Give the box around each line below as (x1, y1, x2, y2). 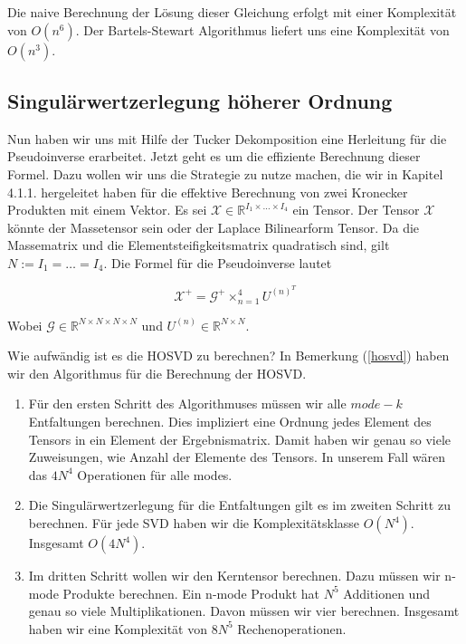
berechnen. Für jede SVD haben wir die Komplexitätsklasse (28, 514, 360, 533)
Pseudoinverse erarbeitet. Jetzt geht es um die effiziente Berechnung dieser (7, 147, 421, 166)
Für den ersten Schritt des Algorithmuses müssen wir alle (28, 394, 347, 413)
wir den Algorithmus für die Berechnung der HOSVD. (7, 363, 307, 382)
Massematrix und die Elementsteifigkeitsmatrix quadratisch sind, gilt (7, 235, 390, 255)
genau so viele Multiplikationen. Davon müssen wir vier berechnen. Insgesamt (28, 601, 460, 620)
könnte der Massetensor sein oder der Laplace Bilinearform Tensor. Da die (7, 217, 420, 236)
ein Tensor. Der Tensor (292, 200, 420, 219)
